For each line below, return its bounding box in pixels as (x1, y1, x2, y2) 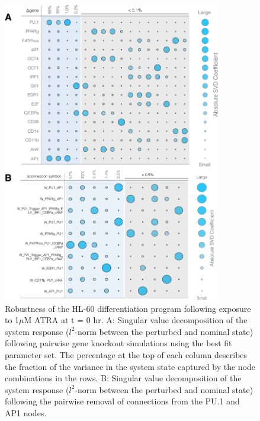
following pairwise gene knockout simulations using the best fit (5, 337, 232, 349)
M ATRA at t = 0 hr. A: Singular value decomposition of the (24, 314, 248, 326)
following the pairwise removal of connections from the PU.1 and (5, 395, 240, 407)
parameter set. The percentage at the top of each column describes (5, 348, 248, 361)
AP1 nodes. (5, 406, 47, 419)
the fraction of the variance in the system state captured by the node (5, 360, 256, 372)
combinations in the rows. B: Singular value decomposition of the (5, 372, 242, 384)
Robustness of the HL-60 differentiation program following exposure (5, 302, 251, 314)
